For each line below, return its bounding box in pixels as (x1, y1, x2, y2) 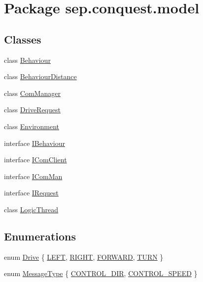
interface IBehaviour (4, 138, 65, 148)
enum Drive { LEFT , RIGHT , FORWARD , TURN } (4, 251, 164, 262)
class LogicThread (4, 204, 59, 214)
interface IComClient (4, 154, 67, 165)
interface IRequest (4, 188, 59, 198)
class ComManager (4, 88, 61, 98)
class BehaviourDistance (4, 71, 77, 82)
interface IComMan (4, 171, 63, 181)
